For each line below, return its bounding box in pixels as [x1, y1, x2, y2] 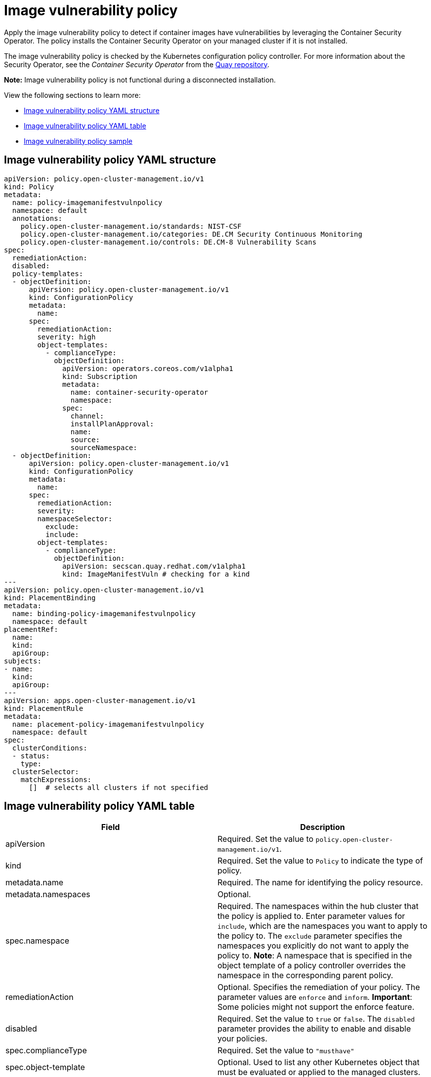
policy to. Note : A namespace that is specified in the [217, 951, 412, 961]
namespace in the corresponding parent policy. [217, 970, 393, 981]
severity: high [37, 332, 96, 341]
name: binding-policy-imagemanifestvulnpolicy [12, 609, 196, 618]
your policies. [217, 1034, 267, 1044]
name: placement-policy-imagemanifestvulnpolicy [12, 720, 204, 728]
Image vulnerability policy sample [24, 136, 132, 145]
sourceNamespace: [70, 443, 137, 452]
